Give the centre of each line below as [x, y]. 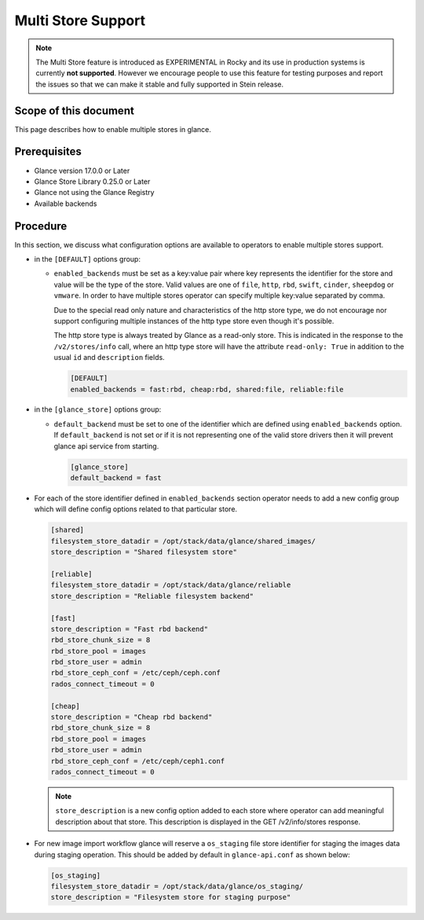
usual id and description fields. [109, 357]
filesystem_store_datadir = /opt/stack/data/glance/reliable [171, 585]
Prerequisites [48, 152]
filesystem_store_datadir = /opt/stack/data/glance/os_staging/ [177, 886]
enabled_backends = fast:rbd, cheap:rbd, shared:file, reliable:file [207, 389]
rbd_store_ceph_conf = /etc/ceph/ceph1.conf [138, 761]
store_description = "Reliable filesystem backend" [152, 596]
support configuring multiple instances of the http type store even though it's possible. [194, 321]
